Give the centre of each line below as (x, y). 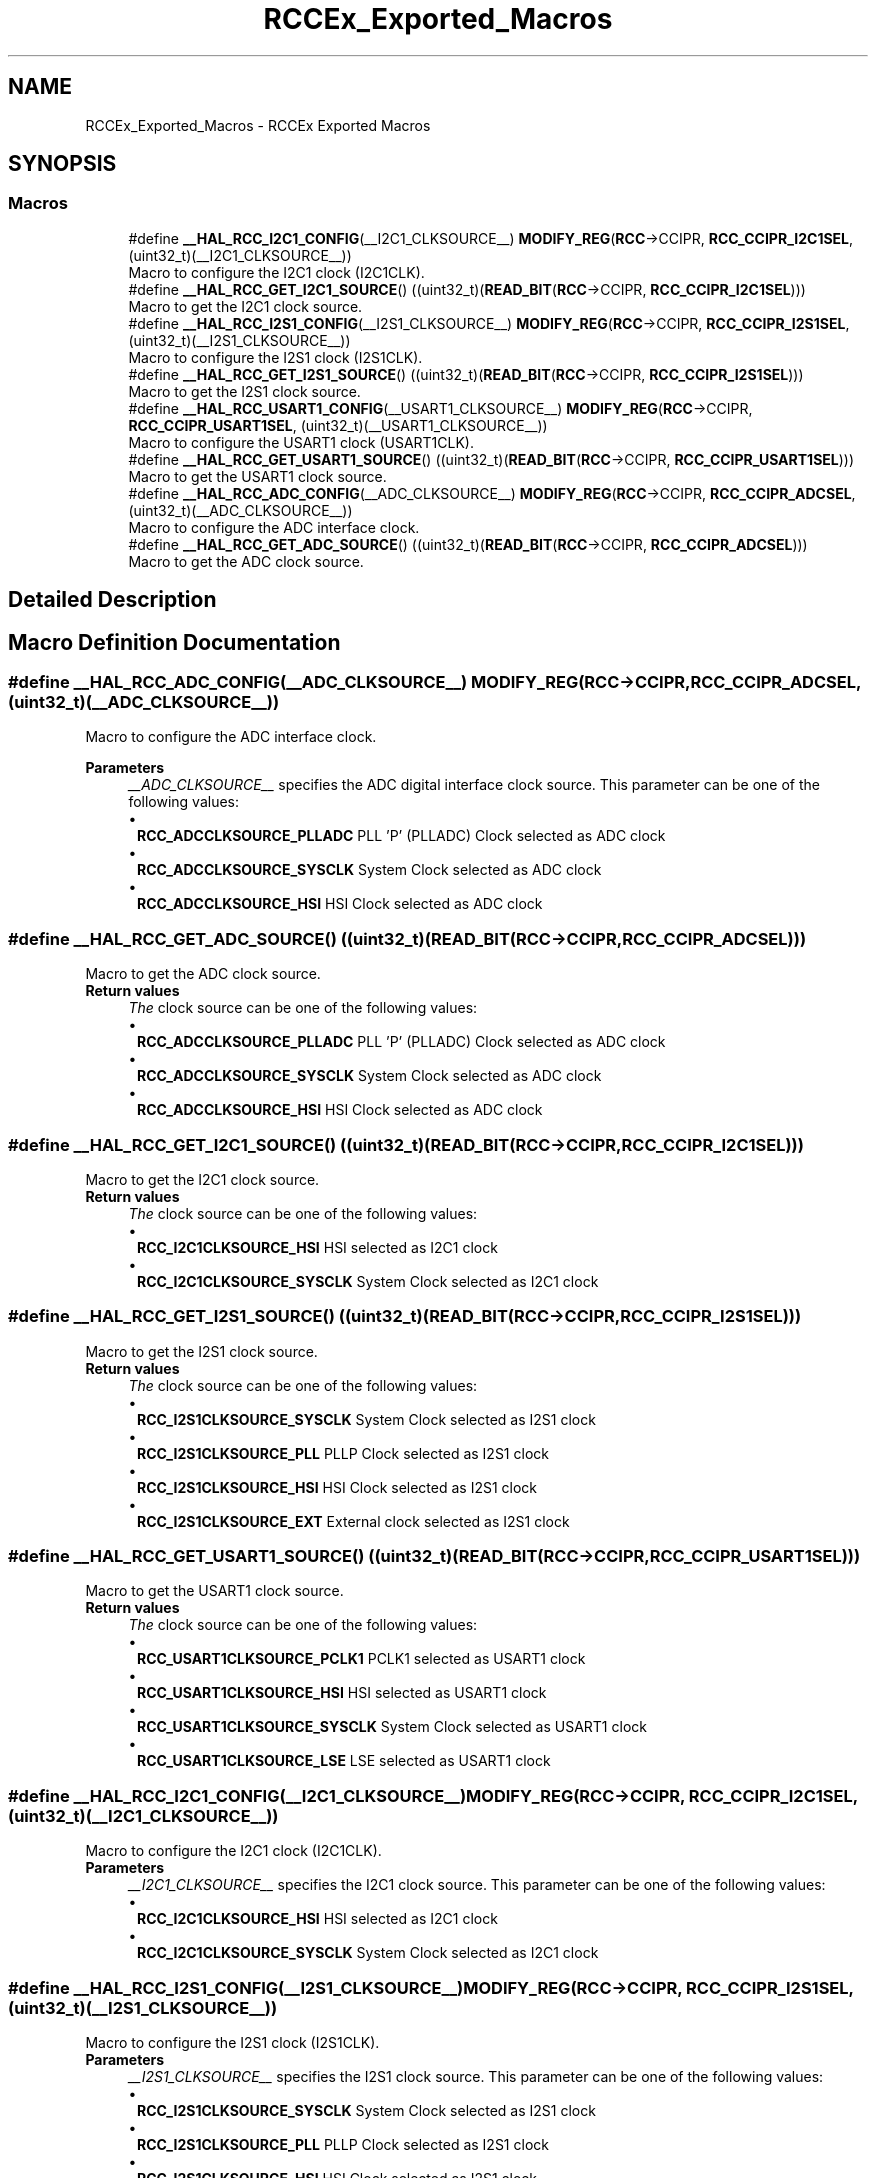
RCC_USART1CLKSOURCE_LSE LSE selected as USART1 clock (344, 1761)
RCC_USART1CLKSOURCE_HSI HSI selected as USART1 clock (342, 1693)
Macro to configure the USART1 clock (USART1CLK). (301, 442)
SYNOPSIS (62, 164)
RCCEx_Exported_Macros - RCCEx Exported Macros (258, 125)
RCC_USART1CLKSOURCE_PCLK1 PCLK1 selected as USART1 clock (361, 1659)
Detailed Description (112, 600)
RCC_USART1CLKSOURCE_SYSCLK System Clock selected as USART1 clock (392, 1727)
